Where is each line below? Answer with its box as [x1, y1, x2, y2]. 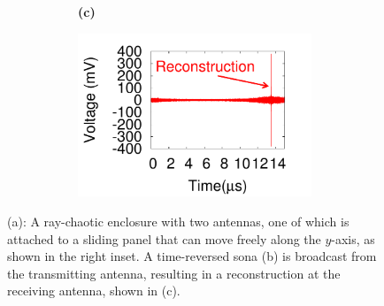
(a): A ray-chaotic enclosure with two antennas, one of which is [7, 211, 349, 230]
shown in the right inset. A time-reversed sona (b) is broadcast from [7, 247, 377, 265]
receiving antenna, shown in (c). [7, 281, 180, 300]
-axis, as [331, 229, 375, 248]
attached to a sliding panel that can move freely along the [7, 229, 321, 248]
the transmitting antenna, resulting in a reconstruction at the [7, 264, 341, 282]
